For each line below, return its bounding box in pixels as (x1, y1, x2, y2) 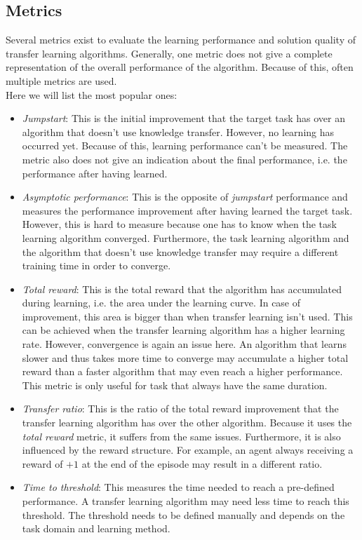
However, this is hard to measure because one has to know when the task (22, 217, 337, 231)
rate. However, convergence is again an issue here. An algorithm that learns (22, 337, 347, 351)
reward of (22, 456, 63, 471)
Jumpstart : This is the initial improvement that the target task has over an (22, 111, 345, 126)
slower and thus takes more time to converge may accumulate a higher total (22, 350, 349, 365)
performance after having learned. (22, 166, 168, 180)
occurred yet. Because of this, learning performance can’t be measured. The (22, 138, 348, 153)
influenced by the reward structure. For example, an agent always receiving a (22, 443, 354, 457)
